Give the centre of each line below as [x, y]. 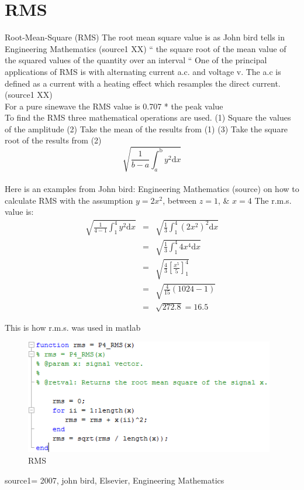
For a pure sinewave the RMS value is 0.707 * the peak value [114, 106]
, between [180, 200]
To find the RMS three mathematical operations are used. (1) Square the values [148, 117]
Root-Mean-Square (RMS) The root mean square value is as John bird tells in [145, 37]
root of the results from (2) [53, 140]
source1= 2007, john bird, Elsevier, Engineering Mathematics [115, 480]
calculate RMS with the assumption [69, 200]
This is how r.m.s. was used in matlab [73, 327]
